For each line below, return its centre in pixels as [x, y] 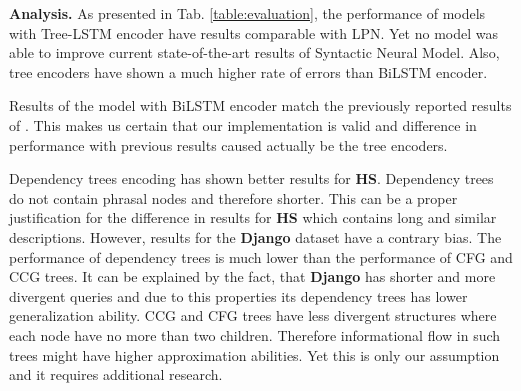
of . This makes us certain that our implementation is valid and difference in [243, 124]
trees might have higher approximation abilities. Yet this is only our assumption [254, 354]
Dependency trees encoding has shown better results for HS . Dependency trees [251, 178]
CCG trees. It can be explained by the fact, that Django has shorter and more [252, 276]
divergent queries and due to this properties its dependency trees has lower [238, 295]
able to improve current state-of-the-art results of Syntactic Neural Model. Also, [254, 52]
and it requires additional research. [116, 374]
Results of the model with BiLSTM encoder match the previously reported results [260, 105]
